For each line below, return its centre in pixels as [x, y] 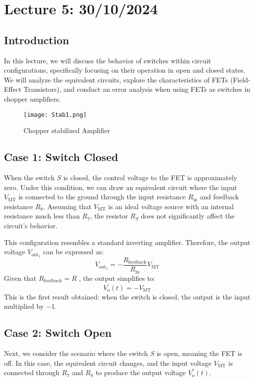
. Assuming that [67, 206]
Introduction [37, 40]
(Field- [240, 79]
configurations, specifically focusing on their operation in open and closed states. [125, 70]
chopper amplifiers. [33, 98]
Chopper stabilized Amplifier [67, 130]
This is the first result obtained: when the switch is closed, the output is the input [127, 296]
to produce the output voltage [141, 372]
